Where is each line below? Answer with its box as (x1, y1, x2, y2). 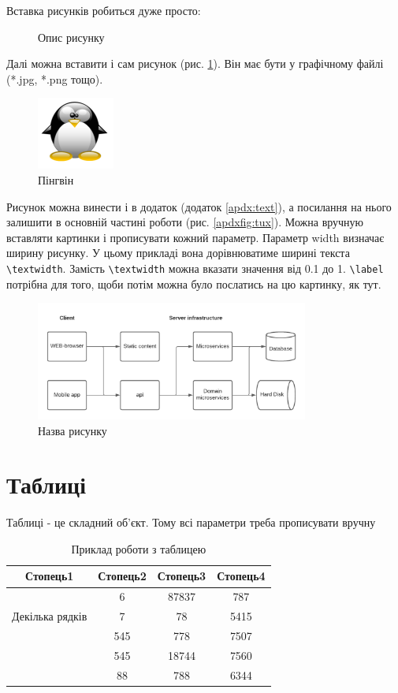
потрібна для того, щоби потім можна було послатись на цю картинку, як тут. (6, 275, 381, 292)
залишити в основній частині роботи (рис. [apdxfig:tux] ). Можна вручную (6, 214, 364, 230)
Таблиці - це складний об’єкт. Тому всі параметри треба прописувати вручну (6, 514, 376, 531)
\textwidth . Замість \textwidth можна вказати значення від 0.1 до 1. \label (6, 259, 384, 276)
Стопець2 (98, 568, 147, 584)
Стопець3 (157, 568, 206, 584)
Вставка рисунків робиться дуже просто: (6, 2, 201, 18)
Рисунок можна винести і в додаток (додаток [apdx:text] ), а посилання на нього (6, 198, 392, 214)
